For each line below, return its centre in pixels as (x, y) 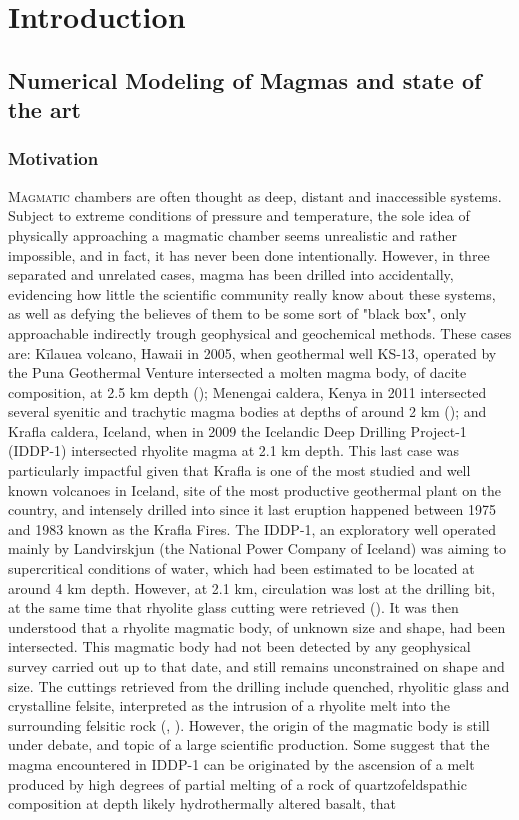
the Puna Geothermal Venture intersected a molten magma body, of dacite (237, 372)
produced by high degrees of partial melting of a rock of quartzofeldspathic (237, 783)
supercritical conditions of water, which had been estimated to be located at (241, 568)
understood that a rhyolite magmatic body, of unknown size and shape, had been (257, 626)
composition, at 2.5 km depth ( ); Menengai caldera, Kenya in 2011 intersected (247, 391)
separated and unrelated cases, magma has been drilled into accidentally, (231, 274)
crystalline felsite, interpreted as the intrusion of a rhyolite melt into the (229, 705)
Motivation (53, 158)
